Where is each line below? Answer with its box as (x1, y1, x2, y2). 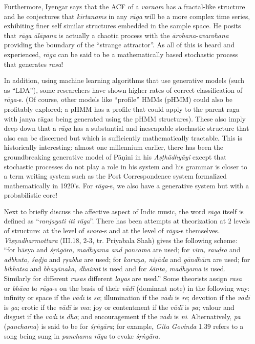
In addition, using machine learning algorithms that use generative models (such (4, 75, 245, 85)
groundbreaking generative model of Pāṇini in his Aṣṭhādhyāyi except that (4, 151, 227, 162)
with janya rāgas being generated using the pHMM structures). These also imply (4, 113, 246, 123)
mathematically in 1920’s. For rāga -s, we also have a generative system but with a (4, 180, 249, 190)
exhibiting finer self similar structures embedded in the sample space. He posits (4, 20, 241, 31)
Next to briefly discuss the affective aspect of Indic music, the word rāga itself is (4, 206, 244, 216)
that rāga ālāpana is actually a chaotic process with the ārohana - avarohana (4, 30, 229, 40)
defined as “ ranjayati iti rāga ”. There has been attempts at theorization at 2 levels (4, 216, 250, 226)
